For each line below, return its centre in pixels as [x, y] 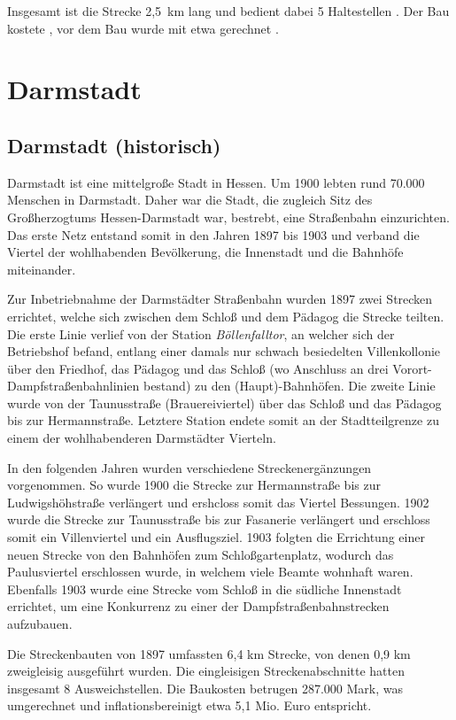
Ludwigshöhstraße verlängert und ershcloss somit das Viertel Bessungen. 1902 [218, 502]
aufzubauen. [40, 624]
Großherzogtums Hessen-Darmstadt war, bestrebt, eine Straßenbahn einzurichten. [228, 217]
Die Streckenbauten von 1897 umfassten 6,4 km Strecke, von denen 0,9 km [209, 653]
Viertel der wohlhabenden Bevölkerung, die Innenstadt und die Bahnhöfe [205, 252]
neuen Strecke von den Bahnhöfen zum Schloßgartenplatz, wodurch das [201, 554]
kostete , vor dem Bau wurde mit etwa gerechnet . [143, 28]
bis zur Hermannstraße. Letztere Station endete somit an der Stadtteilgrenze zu [223, 420]
